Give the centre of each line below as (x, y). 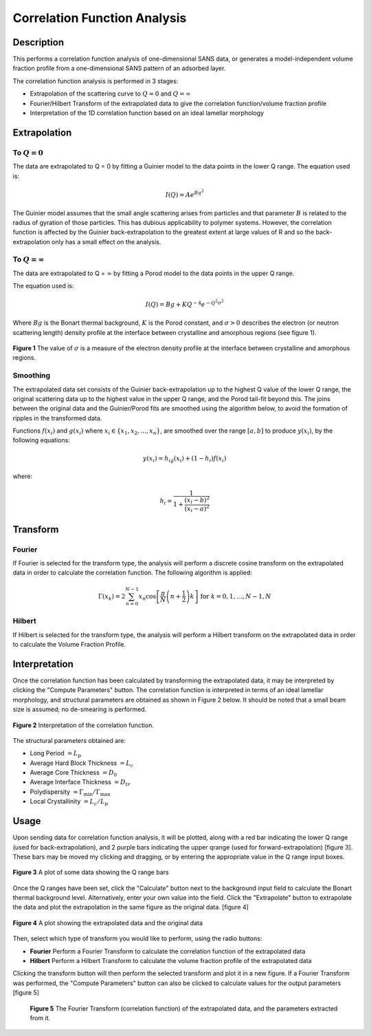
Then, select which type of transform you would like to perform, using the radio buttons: (137, 938)
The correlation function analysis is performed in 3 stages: (95, 81)
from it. (40, 1018)
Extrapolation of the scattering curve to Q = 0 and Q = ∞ (111, 94)
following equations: (41, 440)
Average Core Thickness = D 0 (74, 773)
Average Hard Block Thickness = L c (82, 764)
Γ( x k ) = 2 (112, 597)
